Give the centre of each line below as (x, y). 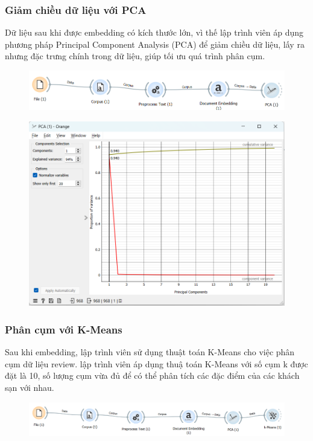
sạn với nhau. (30, 387)
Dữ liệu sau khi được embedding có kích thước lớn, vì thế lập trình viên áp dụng (154, 32)
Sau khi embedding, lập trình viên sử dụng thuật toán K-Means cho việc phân (150, 352)
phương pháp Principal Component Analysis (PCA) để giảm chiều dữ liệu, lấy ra (155, 44)
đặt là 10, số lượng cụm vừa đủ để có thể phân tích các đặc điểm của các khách (152, 375)
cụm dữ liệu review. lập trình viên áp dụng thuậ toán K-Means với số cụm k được (156, 363)
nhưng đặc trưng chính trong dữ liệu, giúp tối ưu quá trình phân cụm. (135, 56)
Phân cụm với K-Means (64, 329)
